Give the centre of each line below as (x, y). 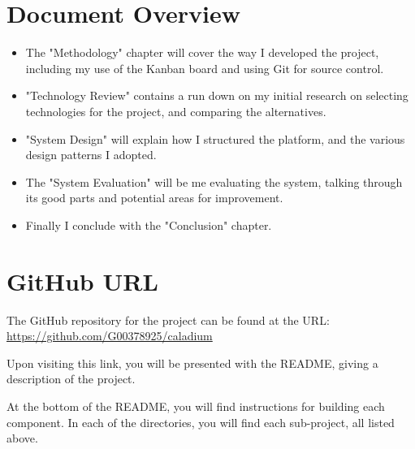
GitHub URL (82, 281)
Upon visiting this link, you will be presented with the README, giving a (192, 363)
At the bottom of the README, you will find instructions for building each (196, 406)
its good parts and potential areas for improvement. (154, 198)
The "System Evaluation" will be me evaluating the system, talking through (214, 181)
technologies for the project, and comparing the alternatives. (176, 111)
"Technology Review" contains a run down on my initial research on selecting (217, 95)
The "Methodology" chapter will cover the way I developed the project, (202, 52)
